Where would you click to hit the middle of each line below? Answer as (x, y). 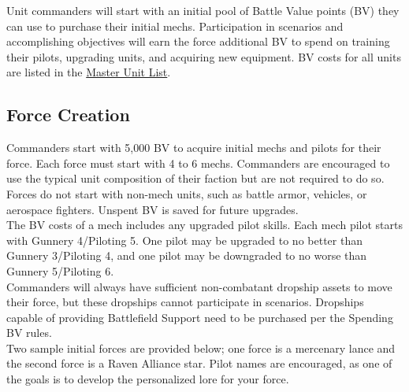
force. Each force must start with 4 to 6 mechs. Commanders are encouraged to (198, 163)
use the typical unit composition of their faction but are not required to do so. (195, 178)
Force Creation (68, 115)
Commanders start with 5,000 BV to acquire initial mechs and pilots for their (194, 148)
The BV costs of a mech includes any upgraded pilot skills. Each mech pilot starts (205, 225)
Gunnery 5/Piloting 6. (60, 270)
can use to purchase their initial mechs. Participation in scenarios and (175, 26)
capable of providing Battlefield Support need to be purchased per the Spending (200, 317)
